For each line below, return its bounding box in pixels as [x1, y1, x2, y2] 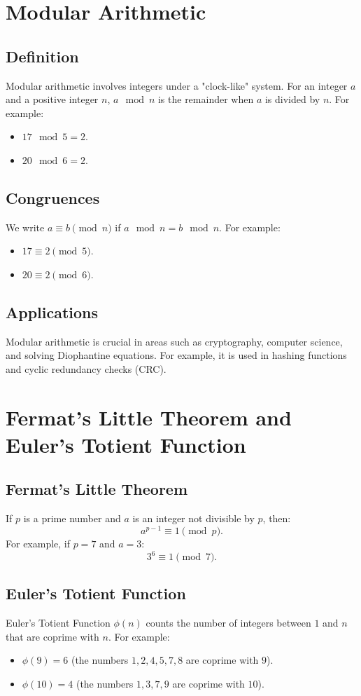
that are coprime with [6, 629, 99, 643]
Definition [6, 45, 79, 67]
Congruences [6, 186, 100, 208]
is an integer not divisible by [132, 511, 255, 526]
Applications [6, 301, 99, 322]
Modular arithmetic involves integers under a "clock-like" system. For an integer [6, 78, 348, 93]
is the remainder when [157, 92, 254, 107]
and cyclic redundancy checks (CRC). [6, 361, 167, 376]
